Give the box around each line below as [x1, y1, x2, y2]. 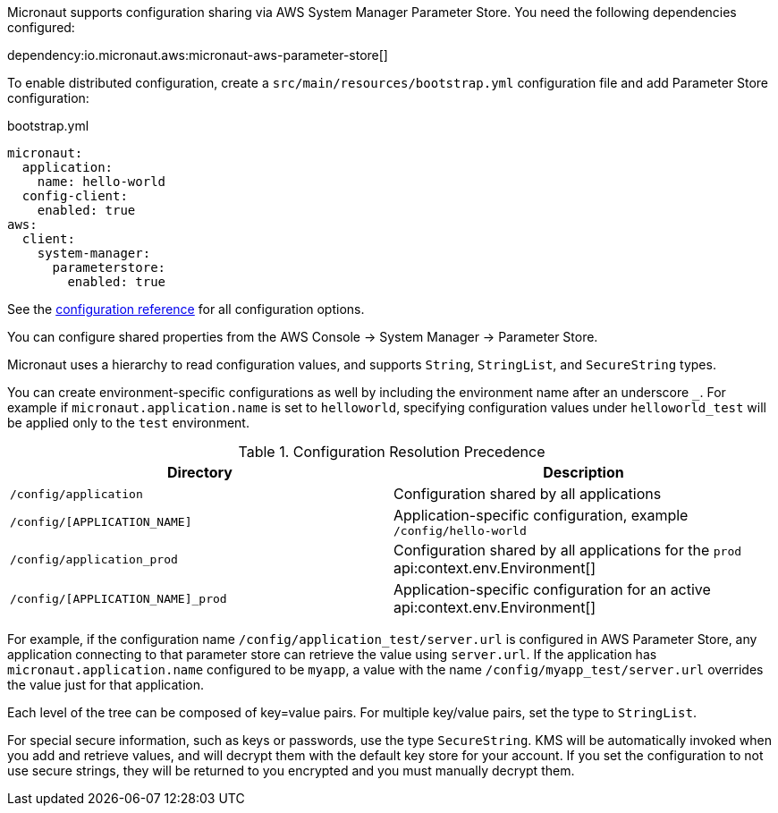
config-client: [21, 189, 128, 203]
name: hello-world [37, 174, 166, 189]
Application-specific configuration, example [393, 506, 689, 524]
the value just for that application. [7, 677, 205, 692]
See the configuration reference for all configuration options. [7, 301, 365, 317]
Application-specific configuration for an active [393, 580, 711, 598]
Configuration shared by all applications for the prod [393, 541, 742, 559]
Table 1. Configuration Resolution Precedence [238, 443, 545, 461]
